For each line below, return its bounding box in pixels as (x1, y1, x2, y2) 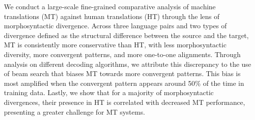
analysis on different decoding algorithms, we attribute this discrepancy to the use (4, 59, 252, 69)
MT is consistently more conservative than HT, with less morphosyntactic (4, 40, 227, 50)
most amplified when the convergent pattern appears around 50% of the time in (4, 78, 244, 88)
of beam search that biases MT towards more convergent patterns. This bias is (4, 68, 241, 79)
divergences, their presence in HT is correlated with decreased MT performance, (4, 97, 245, 107)
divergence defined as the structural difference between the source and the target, (4, 30, 249, 40)
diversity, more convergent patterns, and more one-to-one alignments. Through (4, 49, 241, 59)
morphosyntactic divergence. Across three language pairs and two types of (4, 20, 227, 31)
